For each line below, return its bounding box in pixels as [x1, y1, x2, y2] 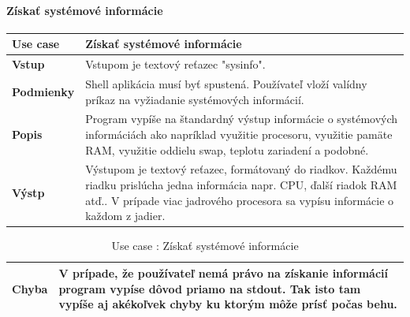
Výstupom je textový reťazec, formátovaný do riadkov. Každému [85, 161, 397, 177]
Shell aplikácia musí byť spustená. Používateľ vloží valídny [85, 75, 367, 91]
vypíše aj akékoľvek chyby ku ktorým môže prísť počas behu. [58, 296, 397, 312]
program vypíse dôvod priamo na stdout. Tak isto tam [58, 280, 361, 296]
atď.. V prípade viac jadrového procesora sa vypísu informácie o [85, 192, 394, 208]
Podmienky [12, 83, 75, 99]
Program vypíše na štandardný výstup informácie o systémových [85, 110, 398, 127]
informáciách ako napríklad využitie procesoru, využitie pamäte [85, 126, 393, 143]
